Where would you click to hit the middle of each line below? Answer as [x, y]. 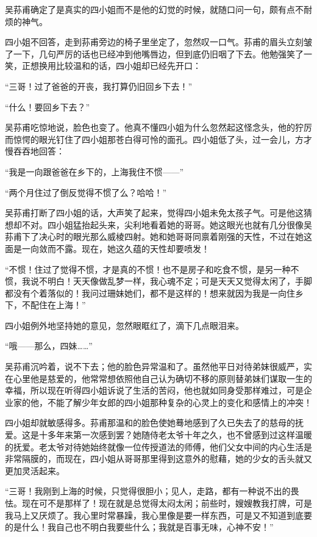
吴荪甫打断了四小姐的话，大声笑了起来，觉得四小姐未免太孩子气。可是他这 [154, 213]
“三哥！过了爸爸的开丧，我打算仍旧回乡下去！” [99, 86]
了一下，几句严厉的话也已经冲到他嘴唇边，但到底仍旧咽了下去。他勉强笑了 [154, 53]
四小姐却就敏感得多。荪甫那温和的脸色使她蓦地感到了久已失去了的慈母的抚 [154, 423]
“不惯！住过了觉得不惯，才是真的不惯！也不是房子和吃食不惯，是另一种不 [152, 269]
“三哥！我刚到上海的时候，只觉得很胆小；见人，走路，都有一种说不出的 [148, 491]
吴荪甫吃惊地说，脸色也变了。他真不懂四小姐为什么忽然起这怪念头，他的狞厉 [158, 127]
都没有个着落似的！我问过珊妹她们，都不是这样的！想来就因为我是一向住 [150, 293]
